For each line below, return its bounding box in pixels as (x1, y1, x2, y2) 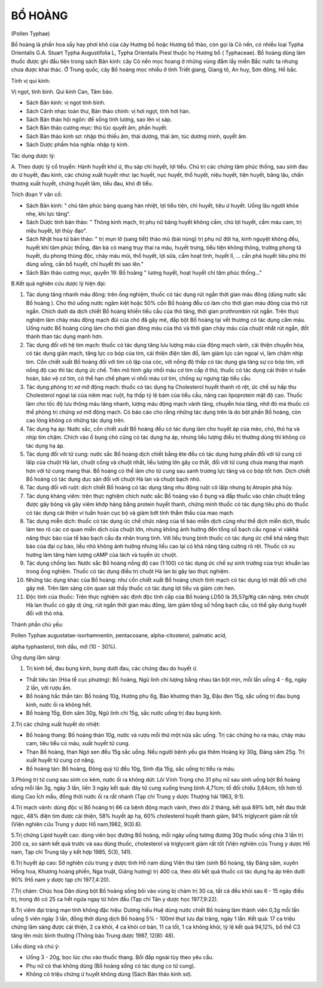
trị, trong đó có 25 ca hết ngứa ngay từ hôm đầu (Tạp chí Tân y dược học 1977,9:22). (11, 896, 218, 903)
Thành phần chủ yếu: (11, 620, 64, 628)
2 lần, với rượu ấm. (26, 684, 72, 692)
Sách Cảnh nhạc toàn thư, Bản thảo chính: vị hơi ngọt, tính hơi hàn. (26, 107, 191, 115)
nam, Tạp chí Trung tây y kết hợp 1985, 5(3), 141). (11, 848, 133, 856)
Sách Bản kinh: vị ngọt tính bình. (26, 99, 106, 106)
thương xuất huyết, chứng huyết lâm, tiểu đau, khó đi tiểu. (11, 180, 154, 187)
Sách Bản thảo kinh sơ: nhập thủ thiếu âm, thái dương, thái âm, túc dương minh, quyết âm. (26, 132, 248, 140)
